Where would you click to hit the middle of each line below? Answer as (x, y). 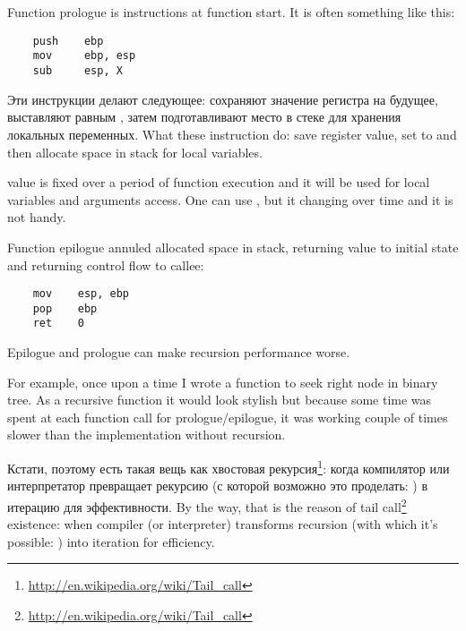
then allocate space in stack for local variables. (135, 152)
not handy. (37, 217)
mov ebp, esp (84, 56)
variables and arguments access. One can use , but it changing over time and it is (230, 199)
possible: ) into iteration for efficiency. (111, 541)
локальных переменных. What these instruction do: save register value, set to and (232, 134)
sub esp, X (78, 71)
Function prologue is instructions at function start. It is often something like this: (231, 12)
